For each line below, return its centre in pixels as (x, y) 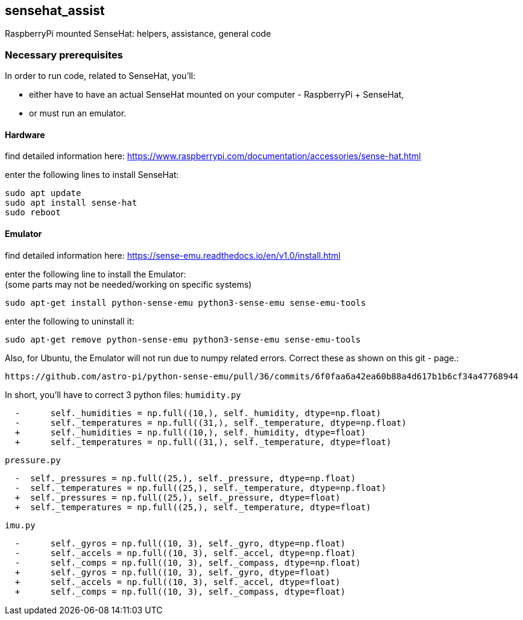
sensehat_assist (55, 11)
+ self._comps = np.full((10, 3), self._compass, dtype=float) (180, 591)
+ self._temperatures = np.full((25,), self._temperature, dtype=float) (193, 507)
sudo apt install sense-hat (71, 203)
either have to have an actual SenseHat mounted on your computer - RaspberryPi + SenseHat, (217, 95)
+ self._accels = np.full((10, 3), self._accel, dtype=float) (178, 582)
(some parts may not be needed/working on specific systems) (128, 284)
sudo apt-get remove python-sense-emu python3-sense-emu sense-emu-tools (183, 339)
